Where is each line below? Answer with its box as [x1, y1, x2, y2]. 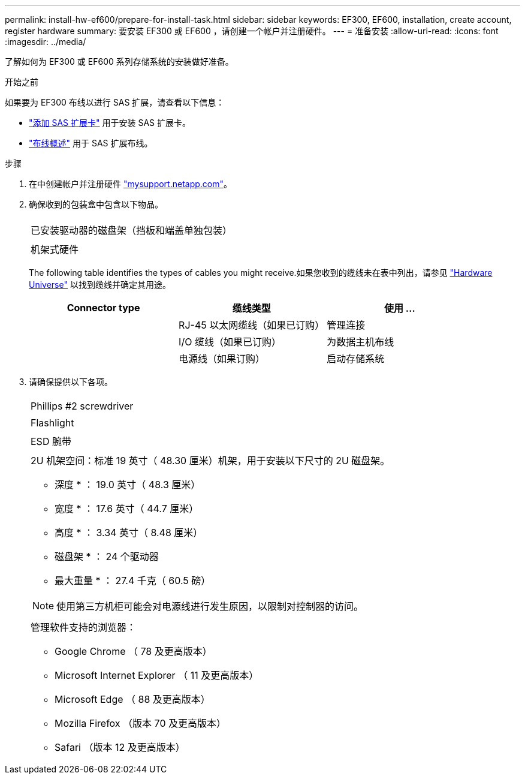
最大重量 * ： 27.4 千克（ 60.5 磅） [55, 575, 211, 586]
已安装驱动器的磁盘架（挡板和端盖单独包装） [31, 224, 233, 236]
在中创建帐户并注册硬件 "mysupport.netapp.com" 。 [29, 179, 232, 189]
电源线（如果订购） [179, 353, 265, 365]
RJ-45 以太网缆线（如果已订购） [179, 319, 325, 331]
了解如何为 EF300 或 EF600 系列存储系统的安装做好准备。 [5, 56, 234, 67]
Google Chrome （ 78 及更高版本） [55, 645, 212, 657]
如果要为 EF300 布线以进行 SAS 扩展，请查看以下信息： [5, 97, 225, 107]
